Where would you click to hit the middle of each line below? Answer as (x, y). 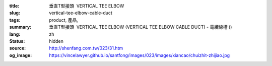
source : (18, 48)
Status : (17, 41)
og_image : (21, 55)
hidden (56, 41)
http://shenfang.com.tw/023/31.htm (86, 48)
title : (14, 6)
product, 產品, (63, 20)
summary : (20, 27)
